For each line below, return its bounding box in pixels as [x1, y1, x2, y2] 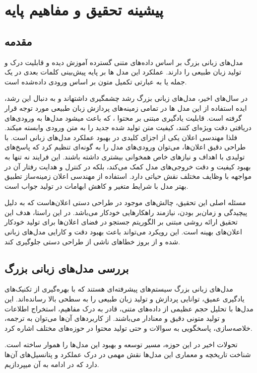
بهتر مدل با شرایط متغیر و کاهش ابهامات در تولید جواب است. [4, 180, 189, 191]
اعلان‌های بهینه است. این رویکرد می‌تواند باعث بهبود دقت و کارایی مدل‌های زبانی [4, 226, 242, 237]
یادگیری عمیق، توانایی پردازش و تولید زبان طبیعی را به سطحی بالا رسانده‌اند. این [4, 294, 245, 304]
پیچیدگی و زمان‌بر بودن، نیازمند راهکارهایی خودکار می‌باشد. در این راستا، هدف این [4, 207, 248, 217]
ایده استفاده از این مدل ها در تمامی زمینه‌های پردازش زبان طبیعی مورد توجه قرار [4, 102, 247, 113]
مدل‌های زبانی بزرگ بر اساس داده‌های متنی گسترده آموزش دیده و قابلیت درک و [4, 57, 243, 67]
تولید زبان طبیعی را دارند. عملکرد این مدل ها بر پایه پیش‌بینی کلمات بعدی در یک [4, 67, 242, 77]
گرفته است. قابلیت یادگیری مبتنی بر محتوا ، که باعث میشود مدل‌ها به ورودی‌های [4, 112, 242, 123]
